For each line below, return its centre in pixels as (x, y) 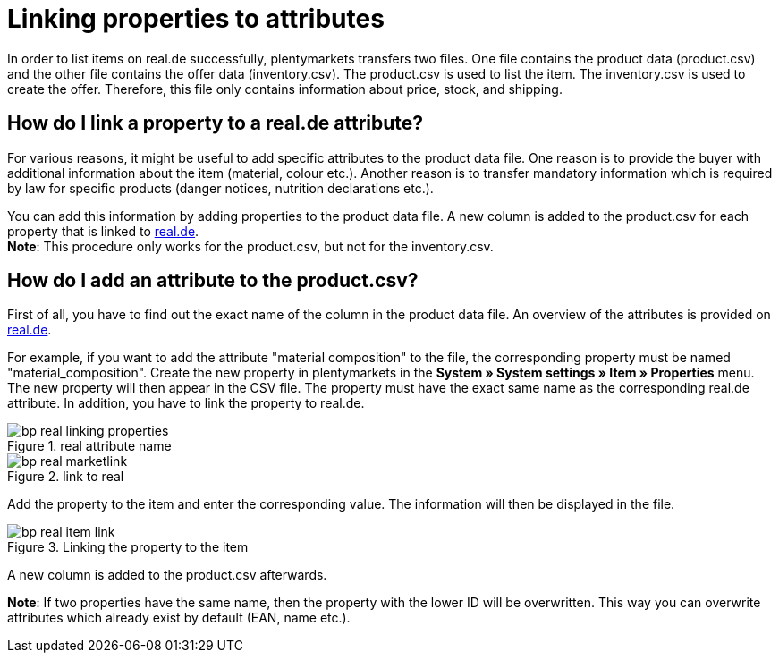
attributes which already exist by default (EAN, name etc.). (179, 618)
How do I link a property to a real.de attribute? (216, 123)
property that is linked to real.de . (103, 231)
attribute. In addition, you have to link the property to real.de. (186, 403)
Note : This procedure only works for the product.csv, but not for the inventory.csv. (250, 246)
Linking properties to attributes (196, 19)
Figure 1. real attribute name (89, 446)
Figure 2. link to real (66, 477)
